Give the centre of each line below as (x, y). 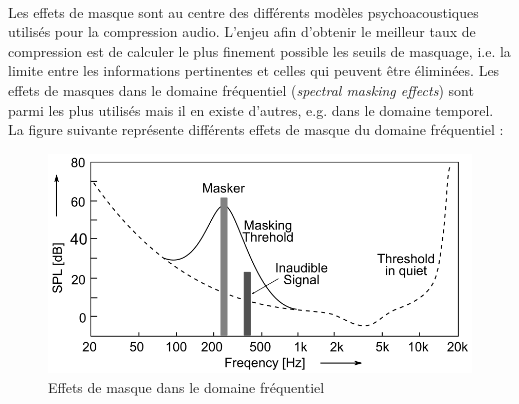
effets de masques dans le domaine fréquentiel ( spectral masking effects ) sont (241, 89)
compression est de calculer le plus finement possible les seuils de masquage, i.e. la (259, 50)
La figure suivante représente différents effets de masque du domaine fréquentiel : (256, 129)
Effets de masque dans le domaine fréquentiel (186, 386)
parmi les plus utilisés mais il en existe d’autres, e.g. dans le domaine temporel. (251, 109)
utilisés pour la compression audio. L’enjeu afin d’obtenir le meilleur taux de (242, 31)
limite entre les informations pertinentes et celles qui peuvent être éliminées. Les (254, 70)
